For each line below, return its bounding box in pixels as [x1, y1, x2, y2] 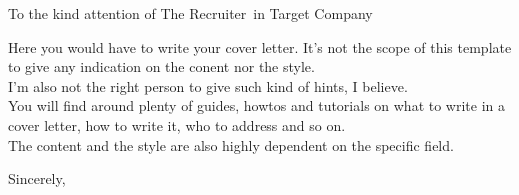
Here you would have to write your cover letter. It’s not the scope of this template [8, 36, 512, 57]
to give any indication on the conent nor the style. [8, 56, 315, 77]
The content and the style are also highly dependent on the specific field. [8, 134, 454, 155]
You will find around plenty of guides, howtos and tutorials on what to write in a [8, 95, 506, 116]
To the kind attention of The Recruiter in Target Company [8, 3, 373, 23]
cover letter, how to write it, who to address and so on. [8, 114, 346, 135]
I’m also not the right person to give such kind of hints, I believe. [8, 75, 408, 96]
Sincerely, [8, 168, 66, 189]
